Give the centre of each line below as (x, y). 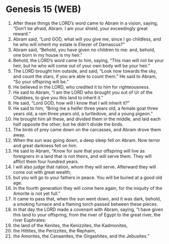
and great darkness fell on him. (45, 145)
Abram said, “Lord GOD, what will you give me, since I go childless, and (87, 39)
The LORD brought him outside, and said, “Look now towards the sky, (85, 71)
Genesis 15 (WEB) (44, 9)
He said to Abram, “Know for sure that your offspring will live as (79, 151)
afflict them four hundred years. (46, 161)
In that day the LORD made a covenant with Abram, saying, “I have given (88, 209)
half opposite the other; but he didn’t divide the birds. (68, 124)
